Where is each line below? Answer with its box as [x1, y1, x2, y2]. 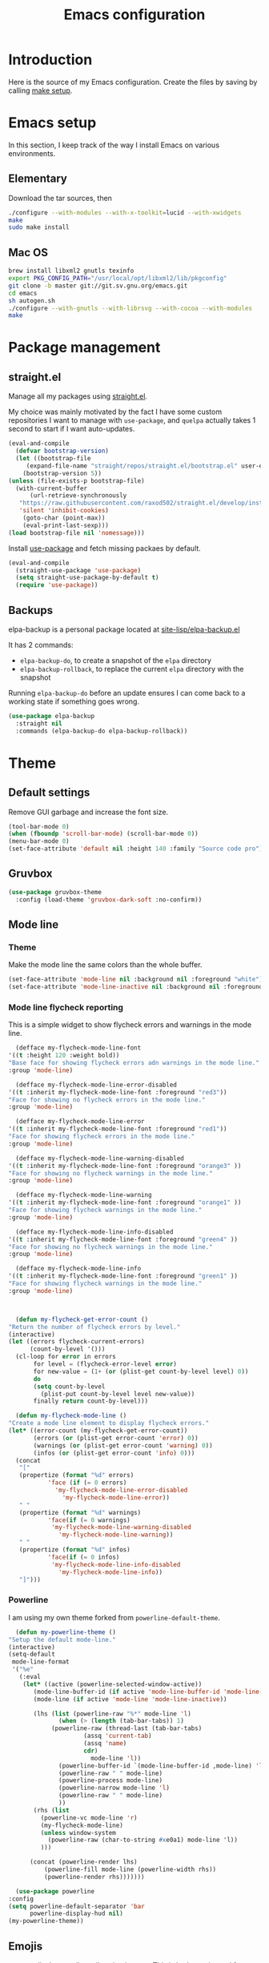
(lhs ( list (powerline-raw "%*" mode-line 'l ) [33, 1709, 192, 1718]
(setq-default [8, 1651, 56, 1659]
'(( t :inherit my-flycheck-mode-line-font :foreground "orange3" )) [8, 1162, 242, 1170]
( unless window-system [40, 1829, 116, 1837]
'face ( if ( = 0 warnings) [47, 1515, 130, 1524]
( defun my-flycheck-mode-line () [15, 1411, 127, 1420]
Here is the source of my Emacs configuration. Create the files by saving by [8, 77, 258, 86]
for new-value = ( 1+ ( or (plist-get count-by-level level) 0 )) [33, 1367, 249, 1375]
